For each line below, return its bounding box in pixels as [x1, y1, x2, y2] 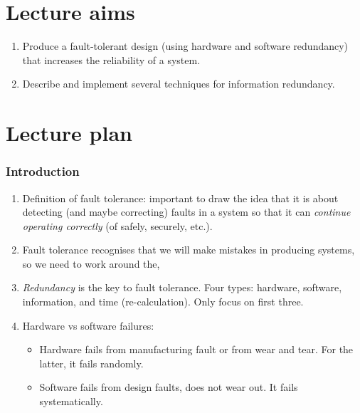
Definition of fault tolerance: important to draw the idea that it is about [22, 190, 339, 205]
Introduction [6, 162, 80, 180]
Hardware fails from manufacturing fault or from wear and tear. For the [39, 342, 354, 357]
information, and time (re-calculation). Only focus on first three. [22, 294, 304, 309]
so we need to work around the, [22, 256, 160, 271]
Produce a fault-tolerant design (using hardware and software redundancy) [22, 38, 349, 53]
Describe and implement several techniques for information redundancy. [22, 76, 335, 91]
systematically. [39, 394, 103, 409]
